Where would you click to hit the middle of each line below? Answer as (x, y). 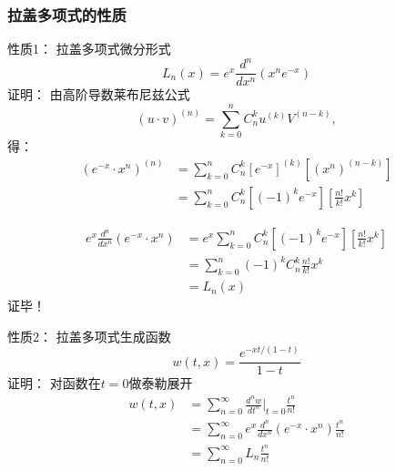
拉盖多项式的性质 (67, 14)
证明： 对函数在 (54, 383)
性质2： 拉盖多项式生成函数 (89, 336)
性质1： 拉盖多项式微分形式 (89, 49)
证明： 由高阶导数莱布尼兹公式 (99, 94)
